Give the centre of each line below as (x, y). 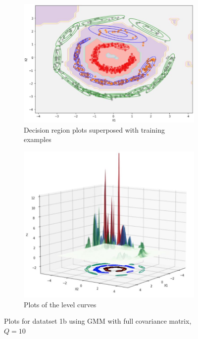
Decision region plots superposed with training (94, 129)
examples (38, 139)
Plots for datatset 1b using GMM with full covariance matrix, (98, 321)
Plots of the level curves (60, 304)
